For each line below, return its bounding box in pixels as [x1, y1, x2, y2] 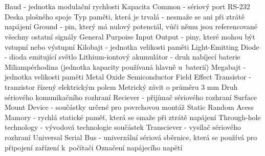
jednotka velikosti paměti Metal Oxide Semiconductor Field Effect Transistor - [5, 71, 251, 82]
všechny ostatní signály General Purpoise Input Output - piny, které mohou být [5, 31, 255, 42]
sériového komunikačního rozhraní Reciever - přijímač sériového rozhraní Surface [5, 91, 257, 102]
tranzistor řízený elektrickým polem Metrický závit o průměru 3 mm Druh [5, 81, 238, 92]
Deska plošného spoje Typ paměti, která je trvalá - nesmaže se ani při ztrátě [5, 11, 245, 22]
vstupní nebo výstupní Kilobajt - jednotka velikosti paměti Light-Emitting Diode [5, 41, 259, 52]
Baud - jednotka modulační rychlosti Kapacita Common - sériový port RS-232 [5, 1, 250, 12]
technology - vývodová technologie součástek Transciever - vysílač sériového [5, 122, 241, 132]
